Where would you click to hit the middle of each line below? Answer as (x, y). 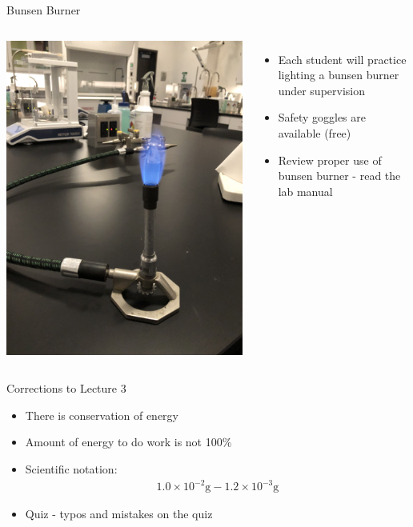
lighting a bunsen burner (339, 75)
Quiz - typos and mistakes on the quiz (119, 514)
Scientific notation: (71, 469)
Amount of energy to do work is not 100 (124, 442)
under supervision (321, 90)
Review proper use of (330, 160)
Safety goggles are (322, 117)
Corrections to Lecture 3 (66, 388)
